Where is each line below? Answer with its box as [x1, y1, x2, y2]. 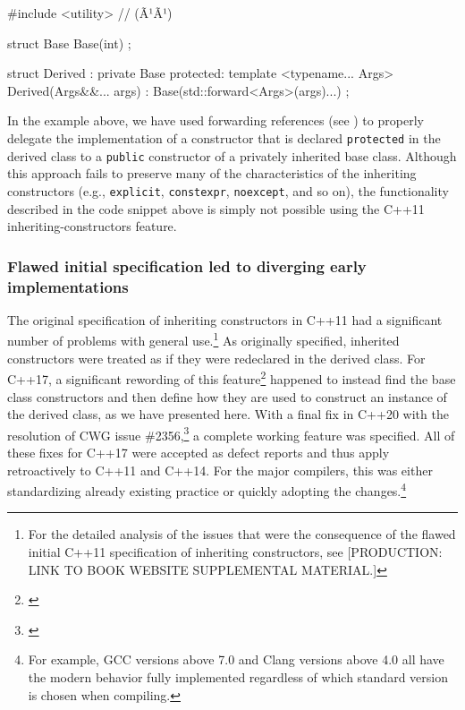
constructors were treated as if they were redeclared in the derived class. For [7, 348, 426, 367]
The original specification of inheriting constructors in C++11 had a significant [7, 310, 443, 329]
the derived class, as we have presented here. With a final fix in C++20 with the [7, 405, 449, 423]
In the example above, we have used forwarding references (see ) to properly [7, 111, 424, 130]
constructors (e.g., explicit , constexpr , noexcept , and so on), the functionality [7, 181, 449, 200]
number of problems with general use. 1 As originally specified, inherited [7, 329, 400, 350]
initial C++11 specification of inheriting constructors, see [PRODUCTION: [28, 543, 443, 561]
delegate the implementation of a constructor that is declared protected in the [7, 128, 441, 147]
